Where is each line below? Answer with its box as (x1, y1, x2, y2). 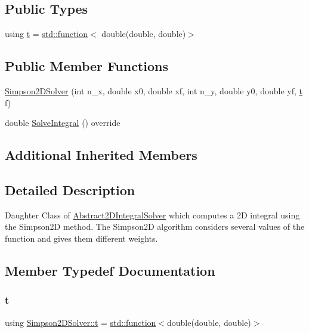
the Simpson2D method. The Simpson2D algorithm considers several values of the (5, 220, 305, 233)
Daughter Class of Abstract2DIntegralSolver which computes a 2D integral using (5, 208, 300, 221)
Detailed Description (5, 180, 135, 199)
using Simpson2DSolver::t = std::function (5, 316, 156, 328)
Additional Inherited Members (5, 146, 197, 164)
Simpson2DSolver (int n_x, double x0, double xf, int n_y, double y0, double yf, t (5, 85, 302, 97)
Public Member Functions (5, 57, 168, 75)
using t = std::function (5, 27, 88, 40)
